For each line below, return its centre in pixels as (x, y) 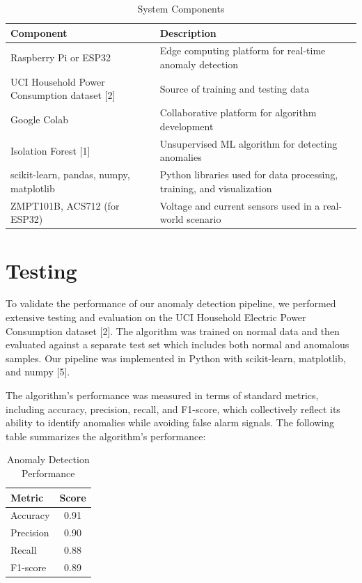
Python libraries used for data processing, (249, 174)
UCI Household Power (58, 81)
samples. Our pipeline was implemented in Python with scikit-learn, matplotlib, (176, 358)
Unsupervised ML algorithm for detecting (249, 143)
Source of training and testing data (235, 88)
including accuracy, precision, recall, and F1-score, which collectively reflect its (173, 409)
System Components (181, 8)
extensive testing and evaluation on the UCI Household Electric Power (156, 317)
